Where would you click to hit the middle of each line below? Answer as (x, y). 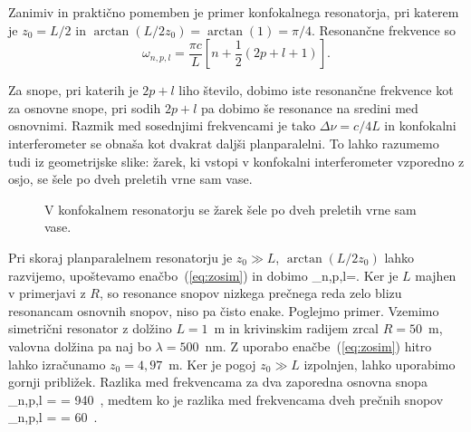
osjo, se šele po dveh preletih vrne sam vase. (130, 179)
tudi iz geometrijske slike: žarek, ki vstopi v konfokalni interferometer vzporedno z (236, 161)
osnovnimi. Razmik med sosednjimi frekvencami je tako (162, 125)
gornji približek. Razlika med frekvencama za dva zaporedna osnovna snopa (218, 382)
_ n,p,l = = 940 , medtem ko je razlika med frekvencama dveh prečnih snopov (226, 399)
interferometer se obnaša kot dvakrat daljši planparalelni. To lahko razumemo (224, 143)
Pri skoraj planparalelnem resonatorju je (120, 257)
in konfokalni (420, 125)
